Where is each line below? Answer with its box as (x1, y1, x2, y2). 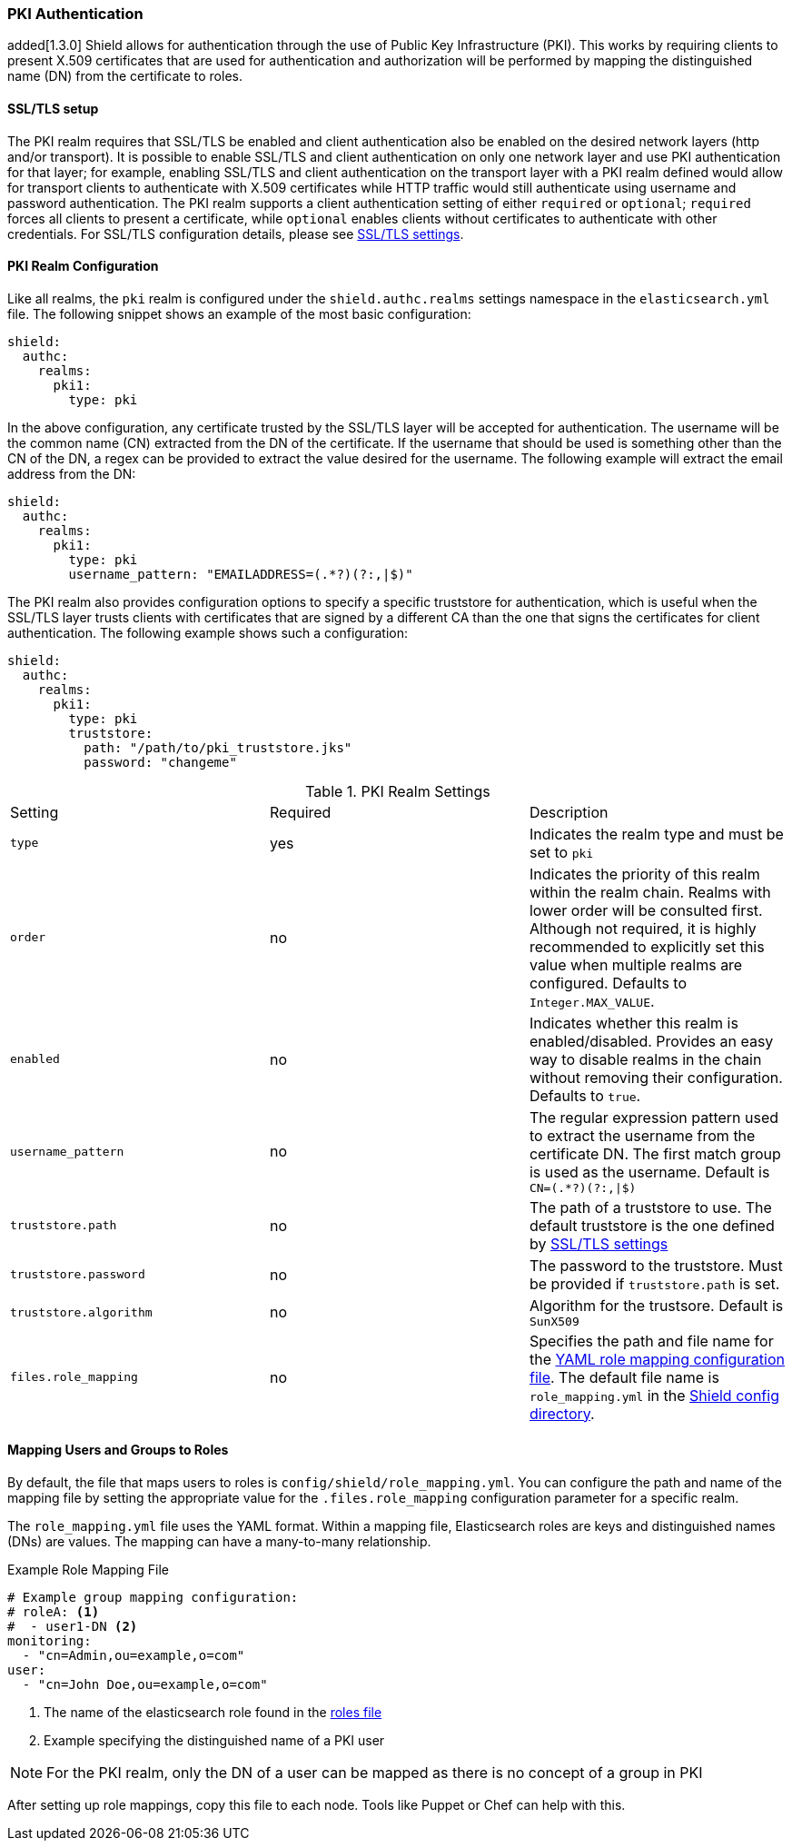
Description (529, 802, 609, 821)
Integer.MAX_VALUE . (529, 991, 655, 1010)
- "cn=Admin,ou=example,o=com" (22, 1648, 245, 1664)
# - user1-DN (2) (7, 1619, 138, 1634)
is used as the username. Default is (529, 1162, 770, 1181)
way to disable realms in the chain (529, 1049, 762, 1068)
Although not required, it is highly (529, 919, 757, 938)
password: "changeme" (84, 754, 237, 770)
